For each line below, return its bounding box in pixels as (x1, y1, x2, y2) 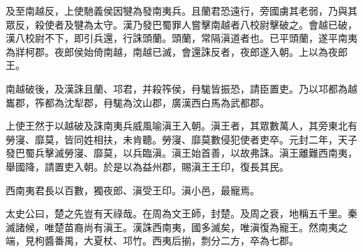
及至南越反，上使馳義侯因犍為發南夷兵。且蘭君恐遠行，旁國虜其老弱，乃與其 (6, 3, 357, 17)
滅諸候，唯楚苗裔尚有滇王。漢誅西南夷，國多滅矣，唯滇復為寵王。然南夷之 (6, 219, 348, 234)
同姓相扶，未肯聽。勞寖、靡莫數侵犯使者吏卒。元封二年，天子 (73, 132, 357, 146)
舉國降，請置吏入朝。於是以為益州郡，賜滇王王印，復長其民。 (6, 159, 289, 173)
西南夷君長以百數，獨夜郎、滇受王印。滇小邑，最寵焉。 (6, 182, 260, 197)
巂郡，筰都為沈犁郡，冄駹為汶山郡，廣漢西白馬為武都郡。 (6, 95, 269, 109)
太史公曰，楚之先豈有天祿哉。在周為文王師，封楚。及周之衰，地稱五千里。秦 (6, 206, 357, 221)
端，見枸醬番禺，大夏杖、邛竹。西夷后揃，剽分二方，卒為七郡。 (6, 233, 299, 248)
